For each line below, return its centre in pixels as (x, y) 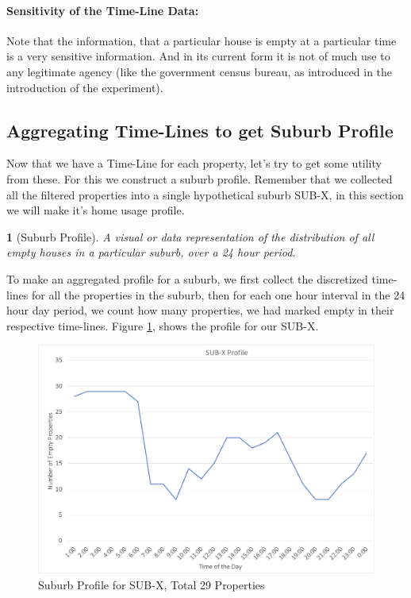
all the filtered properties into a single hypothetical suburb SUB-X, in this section (205, 194)
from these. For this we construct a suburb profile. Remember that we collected (200, 178)
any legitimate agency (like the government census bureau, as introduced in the (200, 71)
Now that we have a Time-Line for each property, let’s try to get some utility (194, 163)
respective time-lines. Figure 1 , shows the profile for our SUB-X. (163, 325)
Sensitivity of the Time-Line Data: (103, 10)
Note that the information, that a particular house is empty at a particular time (202, 40)
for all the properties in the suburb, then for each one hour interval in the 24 (218, 294)
